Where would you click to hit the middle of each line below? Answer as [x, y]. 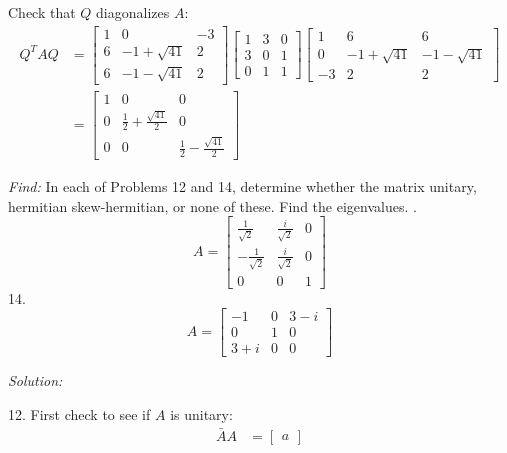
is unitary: [201, 414]
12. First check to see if [79, 414]
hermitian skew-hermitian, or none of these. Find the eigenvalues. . [212, 205]
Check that [42, 12]
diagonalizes [133, 12]
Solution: [35, 380]
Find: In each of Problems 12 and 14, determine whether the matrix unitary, [242, 186]
